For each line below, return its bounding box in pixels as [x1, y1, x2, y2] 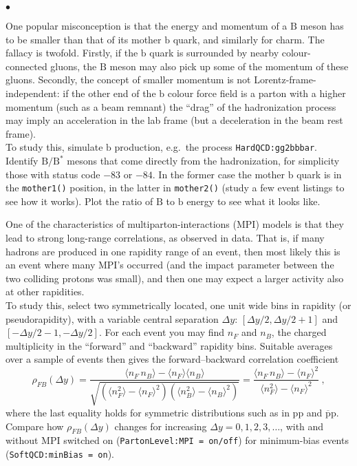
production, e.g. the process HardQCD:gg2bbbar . [114, 140, 317, 154]
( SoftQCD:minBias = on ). [6, 446, 114, 460]
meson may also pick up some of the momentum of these [109, 59, 349, 73]
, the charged [271, 325, 327, 339]
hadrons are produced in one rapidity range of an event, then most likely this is [6, 244, 340, 258]
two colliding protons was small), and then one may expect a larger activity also [6, 271, 344, 285]
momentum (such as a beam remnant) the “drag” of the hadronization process [6, 99, 336, 114]
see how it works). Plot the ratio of [6, 193, 153, 208]
